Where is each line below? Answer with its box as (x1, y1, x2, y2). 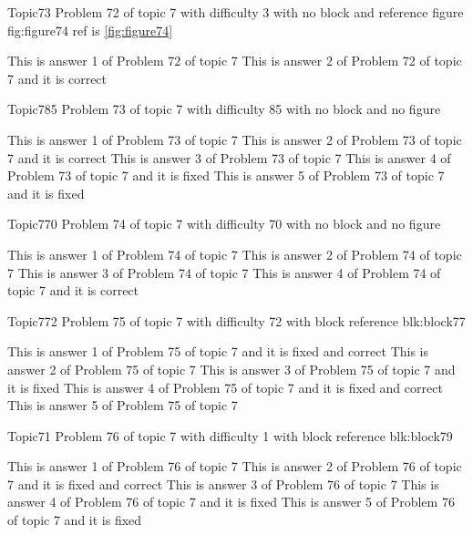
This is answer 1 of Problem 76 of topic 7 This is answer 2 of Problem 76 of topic (7, 457, 462, 476)
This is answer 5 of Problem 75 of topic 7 (7, 396, 238, 415)
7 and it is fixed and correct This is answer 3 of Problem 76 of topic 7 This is (7, 474, 439, 493)
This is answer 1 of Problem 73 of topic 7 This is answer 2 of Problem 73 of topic (7, 129, 462, 149)
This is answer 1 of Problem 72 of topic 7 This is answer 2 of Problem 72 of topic (7, 51, 462, 70)
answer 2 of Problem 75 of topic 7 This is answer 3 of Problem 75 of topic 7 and (7, 359, 456, 378)
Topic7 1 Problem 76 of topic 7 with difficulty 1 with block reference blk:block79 (7, 426, 453, 445)
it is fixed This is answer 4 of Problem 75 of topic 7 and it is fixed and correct (7, 377, 443, 396)
